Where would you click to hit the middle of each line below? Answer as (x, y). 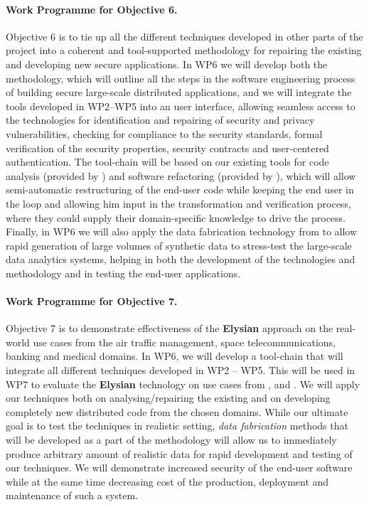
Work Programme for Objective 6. (92, 9)
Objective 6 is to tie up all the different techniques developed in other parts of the (184, 36)
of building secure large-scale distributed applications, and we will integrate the (179, 92)
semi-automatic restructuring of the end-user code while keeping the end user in (180, 190)
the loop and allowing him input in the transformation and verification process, (178, 203)
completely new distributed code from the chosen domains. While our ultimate (177, 411)
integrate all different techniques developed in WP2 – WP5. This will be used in (181, 370)
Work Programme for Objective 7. (92, 301)
